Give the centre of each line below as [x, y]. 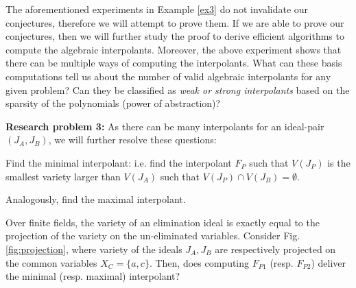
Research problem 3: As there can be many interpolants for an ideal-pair [165, 126]
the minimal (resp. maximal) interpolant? [93, 276]
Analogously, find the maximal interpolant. [96, 199]
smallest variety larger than [63, 176]
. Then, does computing [199, 262]
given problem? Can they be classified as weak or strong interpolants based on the [178, 89]
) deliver [328, 262]
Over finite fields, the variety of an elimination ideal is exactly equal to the [163, 222]
